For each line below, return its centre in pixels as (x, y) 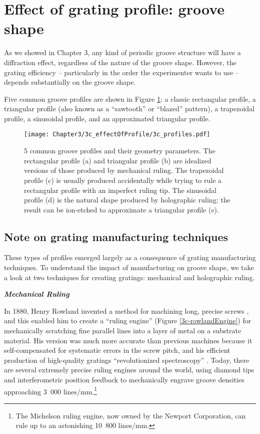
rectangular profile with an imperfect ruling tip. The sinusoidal (120, 190)
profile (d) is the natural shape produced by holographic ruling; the (127, 200)
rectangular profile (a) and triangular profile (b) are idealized (118, 160)
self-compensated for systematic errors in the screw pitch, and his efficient (117, 350)
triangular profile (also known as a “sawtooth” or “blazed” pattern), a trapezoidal (129, 109)
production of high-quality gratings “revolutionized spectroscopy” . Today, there (127, 360)
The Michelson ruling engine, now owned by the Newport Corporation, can (131, 415)
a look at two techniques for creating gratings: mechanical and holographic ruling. (129, 277)
